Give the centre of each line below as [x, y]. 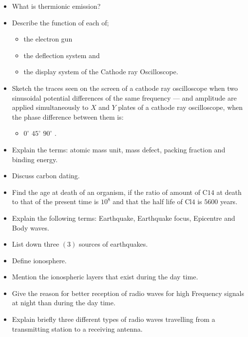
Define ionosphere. [39, 260]
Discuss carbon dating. [46, 176]
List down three [36, 244]
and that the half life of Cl [152, 201]
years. [229, 201]
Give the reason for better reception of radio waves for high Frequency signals [128, 293]
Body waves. [30, 227]
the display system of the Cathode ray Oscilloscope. [101, 72]
